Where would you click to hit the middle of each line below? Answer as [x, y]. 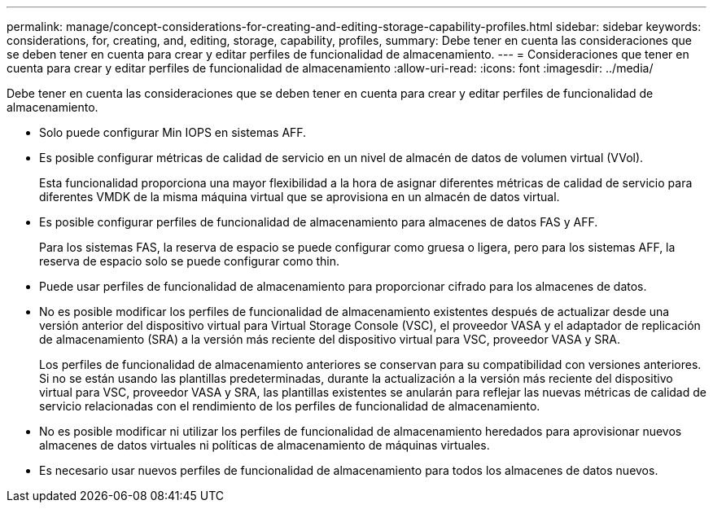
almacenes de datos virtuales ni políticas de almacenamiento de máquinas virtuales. [265, 445]
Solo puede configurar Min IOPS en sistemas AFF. [173, 132]
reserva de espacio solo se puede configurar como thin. [190, 261]
